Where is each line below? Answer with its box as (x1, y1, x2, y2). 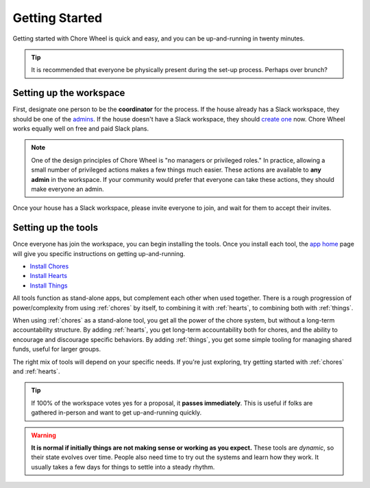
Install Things (29, 281, 68, 290)
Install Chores (29, 262, 69, 270)
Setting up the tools (12, 222, 99, 233)
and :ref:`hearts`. (12, 367, 60, 375)
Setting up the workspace (12, 87, 125, 99)
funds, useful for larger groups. (12, 345, 101, 353)
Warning (31, 431, 56, 439)
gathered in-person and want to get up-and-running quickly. (31, 408, 202, 417)
